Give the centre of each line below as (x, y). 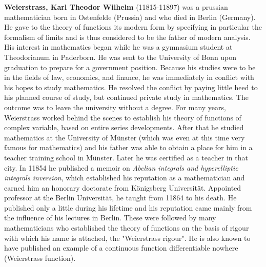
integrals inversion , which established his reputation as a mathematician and (125, 178)
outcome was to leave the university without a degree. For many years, (115, 107)
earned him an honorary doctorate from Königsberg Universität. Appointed (123, 187)
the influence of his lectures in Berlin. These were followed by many (110, 218)
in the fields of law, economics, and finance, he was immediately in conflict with (129, 77)
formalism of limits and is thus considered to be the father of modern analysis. (127, 37)
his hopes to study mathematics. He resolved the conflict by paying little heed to (131, 87)
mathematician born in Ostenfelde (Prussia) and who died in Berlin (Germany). (130, 17)
